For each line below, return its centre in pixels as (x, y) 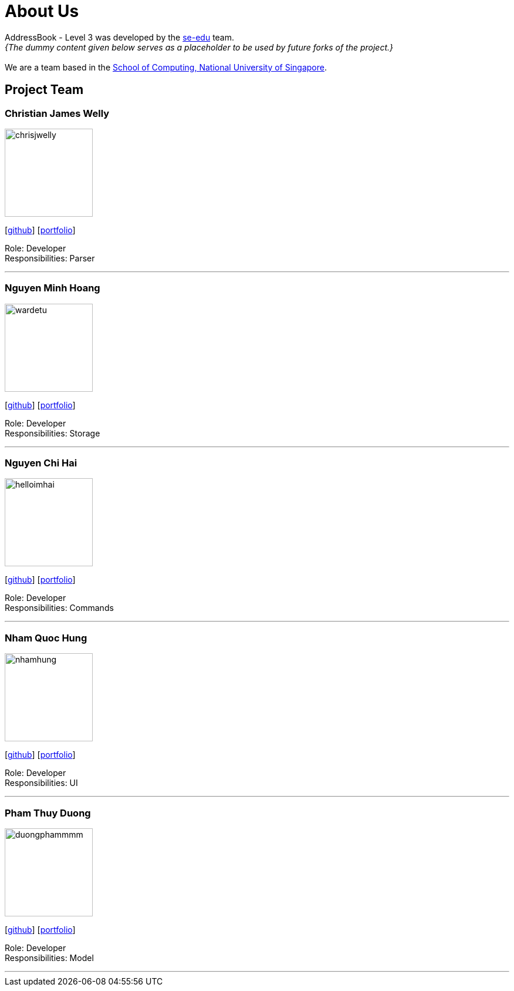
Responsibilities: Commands (59, 608)
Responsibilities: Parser (50, 258)
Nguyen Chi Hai (41, 463)
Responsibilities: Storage (53, 433)
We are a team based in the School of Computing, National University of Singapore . (166, 67)
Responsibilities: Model (49, 958)
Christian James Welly (57, 113)
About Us (42, 11)
